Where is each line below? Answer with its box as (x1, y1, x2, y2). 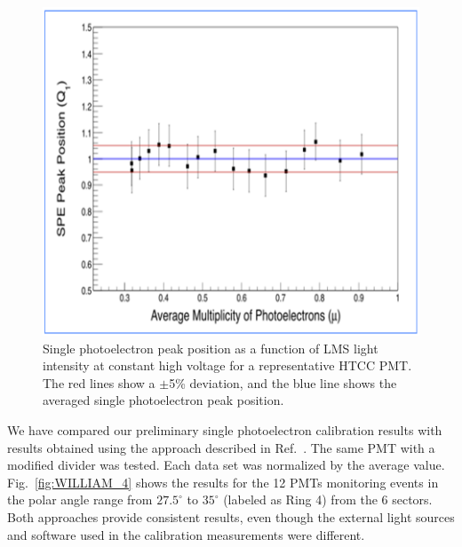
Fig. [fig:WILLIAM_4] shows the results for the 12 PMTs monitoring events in (7, 472, 439, 491)
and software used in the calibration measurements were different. (7, 525, 365, 543)
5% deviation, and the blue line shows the (169, 373, 397, 392)
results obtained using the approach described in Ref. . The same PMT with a (7, 438, 435, 456)
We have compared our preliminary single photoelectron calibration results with (7, 421, 442, 439)
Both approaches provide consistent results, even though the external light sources (7, 507, 455, 526)
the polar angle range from (7, 490, 153, 509)
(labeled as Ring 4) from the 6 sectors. (223, 490, 433, 509)
